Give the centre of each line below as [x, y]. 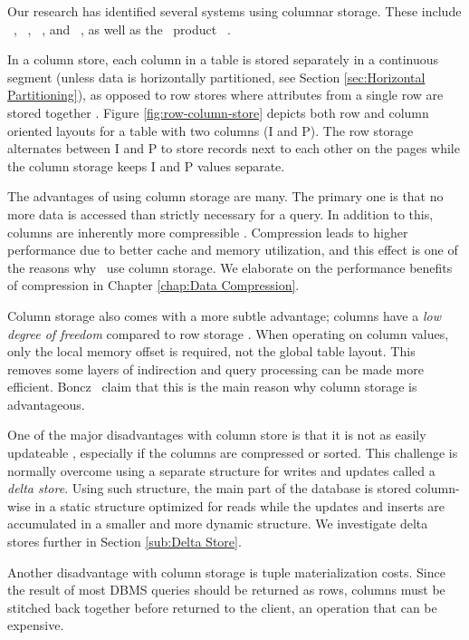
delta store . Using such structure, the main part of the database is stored [210, 488]
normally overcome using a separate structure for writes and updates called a [221, 470]
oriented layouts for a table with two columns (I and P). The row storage [211, 130]
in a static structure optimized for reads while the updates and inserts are [239, 505]
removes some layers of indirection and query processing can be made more [215, 368]
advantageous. [46, 404]
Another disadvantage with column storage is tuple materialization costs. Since [226, 572]
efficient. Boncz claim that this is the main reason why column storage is [212, 387]
